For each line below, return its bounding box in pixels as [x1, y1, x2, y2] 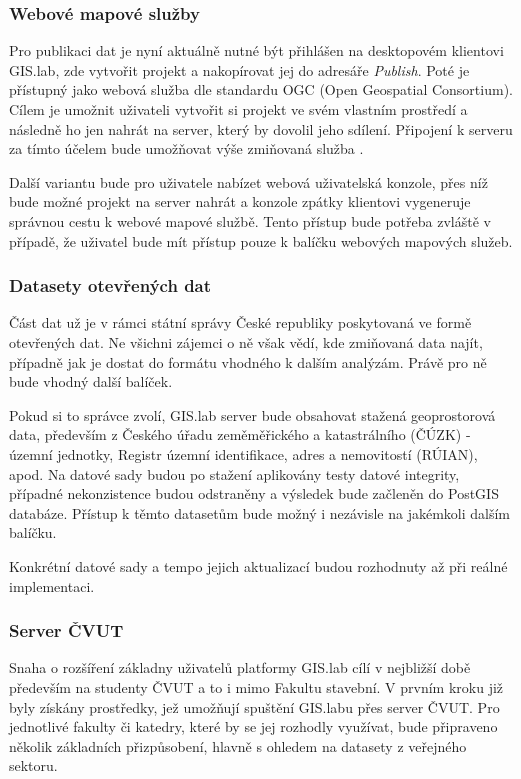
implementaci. [9, 575, 95, 596]
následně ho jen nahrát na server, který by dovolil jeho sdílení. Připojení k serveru [9, 118, 513, 139]
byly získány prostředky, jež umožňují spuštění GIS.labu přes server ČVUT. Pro [9, 696, 500, 717]
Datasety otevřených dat [9, 273, 212, 298]
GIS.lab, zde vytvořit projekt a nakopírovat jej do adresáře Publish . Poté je [9, 59, 470, 80]
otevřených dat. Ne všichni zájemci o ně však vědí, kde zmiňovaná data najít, [9, 331, 483, 352]
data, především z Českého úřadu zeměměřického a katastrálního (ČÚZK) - [9, 424, 471, 445]
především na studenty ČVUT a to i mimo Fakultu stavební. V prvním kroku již [9, 676, 504, 697]
